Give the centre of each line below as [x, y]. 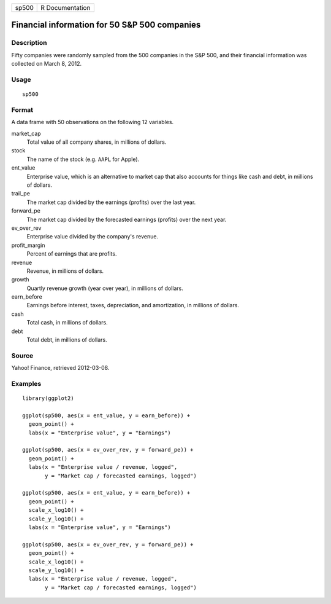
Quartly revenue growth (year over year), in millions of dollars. [105, 288]
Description [29, 43]
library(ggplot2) [48, 398]
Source [22, 355]
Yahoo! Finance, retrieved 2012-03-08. [60, 368]
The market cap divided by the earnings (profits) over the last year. [111, 202]
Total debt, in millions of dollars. [67, 340]
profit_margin [28, 245]
